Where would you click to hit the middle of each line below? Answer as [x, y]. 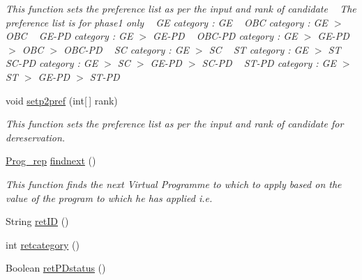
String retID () [37, 221]
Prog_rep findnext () [51, 161]
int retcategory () [43, 244]
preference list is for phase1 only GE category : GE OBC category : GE [167, 22]
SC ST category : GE [258, 49]
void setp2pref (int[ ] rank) [62, 100]
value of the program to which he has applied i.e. [109, 197]
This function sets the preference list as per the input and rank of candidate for [175, 124]
